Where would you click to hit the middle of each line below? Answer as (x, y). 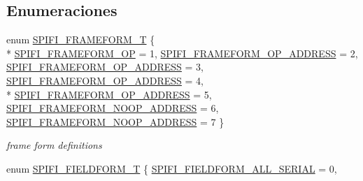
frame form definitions (54, 145)
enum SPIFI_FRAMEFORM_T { (81, 39)
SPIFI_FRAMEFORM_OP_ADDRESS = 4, (105, 80)
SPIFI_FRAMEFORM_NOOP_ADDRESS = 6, (113, 108)
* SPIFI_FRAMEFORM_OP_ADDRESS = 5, (109, 94)
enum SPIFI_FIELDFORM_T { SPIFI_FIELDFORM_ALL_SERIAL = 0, (172, 168)
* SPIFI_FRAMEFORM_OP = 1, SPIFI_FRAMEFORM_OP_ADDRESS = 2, (182, 53)
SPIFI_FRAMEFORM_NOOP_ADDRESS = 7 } (115, 121)
